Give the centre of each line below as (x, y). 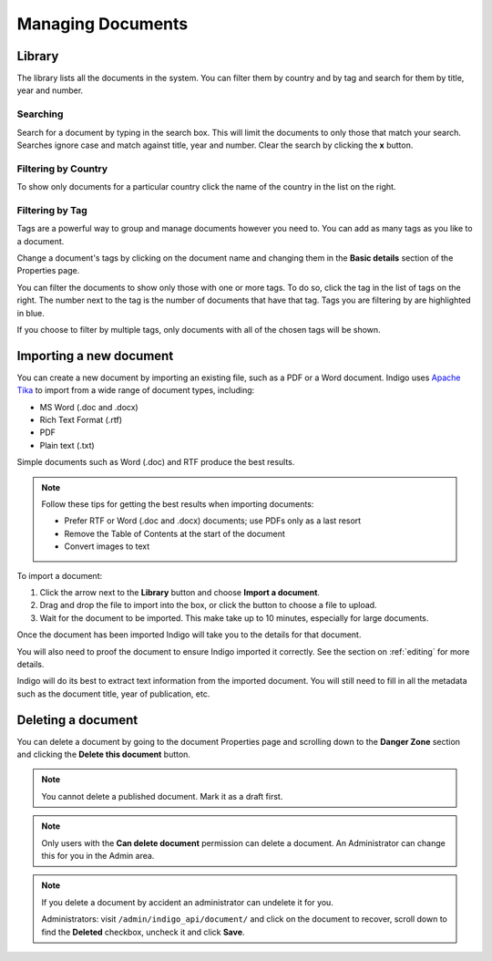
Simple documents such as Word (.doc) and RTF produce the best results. (156, 462)
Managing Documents (102, 24)
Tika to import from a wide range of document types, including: (136, 390)
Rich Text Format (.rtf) (81, 420)
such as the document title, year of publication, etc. (113, 694)
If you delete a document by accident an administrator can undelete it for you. (188, 902)
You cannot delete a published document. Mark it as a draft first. (162, 796)
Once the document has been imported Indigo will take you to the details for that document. (189, 635)
